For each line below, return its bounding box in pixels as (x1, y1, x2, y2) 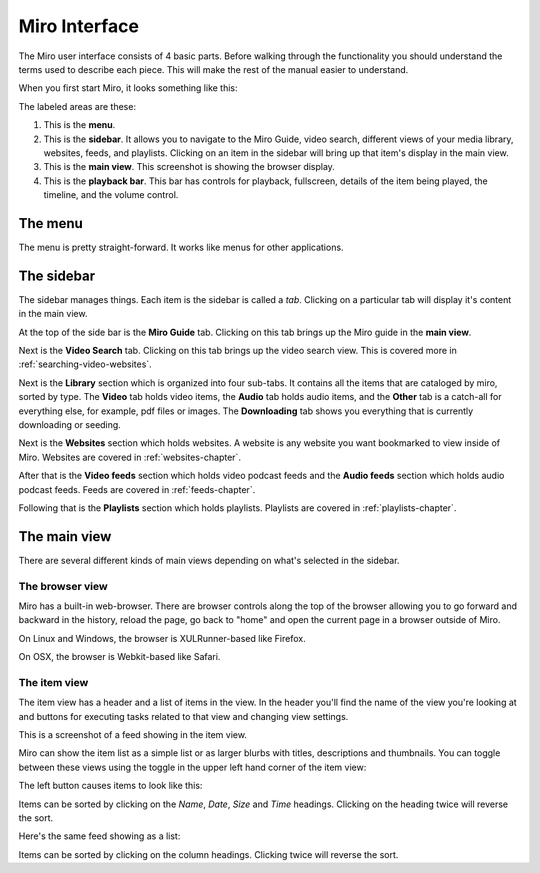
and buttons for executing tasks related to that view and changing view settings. (18, 710, 349, 722)
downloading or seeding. (18, 419, 122, 430)
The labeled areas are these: (18, 100, 137, 112)
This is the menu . (43, 119, 116, 131)
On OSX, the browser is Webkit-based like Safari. (18, 651, 221, 663)
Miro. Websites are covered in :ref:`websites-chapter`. (18, 451, 242, 463)
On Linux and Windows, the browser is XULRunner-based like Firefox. (18, 632, 306, 644)
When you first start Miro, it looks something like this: (18, 82, 239, 94)
